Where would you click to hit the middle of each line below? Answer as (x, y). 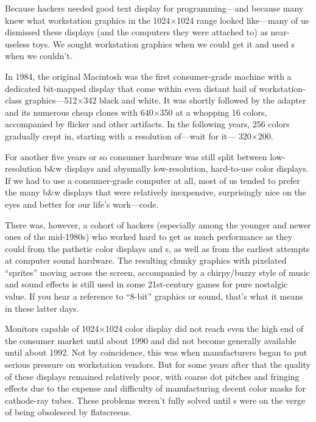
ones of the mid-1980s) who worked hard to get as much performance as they (149, 237)
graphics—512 (51, 100)
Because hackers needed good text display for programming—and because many (154, 8)
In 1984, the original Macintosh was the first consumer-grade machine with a (148, 76)
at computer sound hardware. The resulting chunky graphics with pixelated (146, 260)
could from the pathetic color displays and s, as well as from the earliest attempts (157, 248)
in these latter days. (42, 308)
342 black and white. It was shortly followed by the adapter (195, 100)
